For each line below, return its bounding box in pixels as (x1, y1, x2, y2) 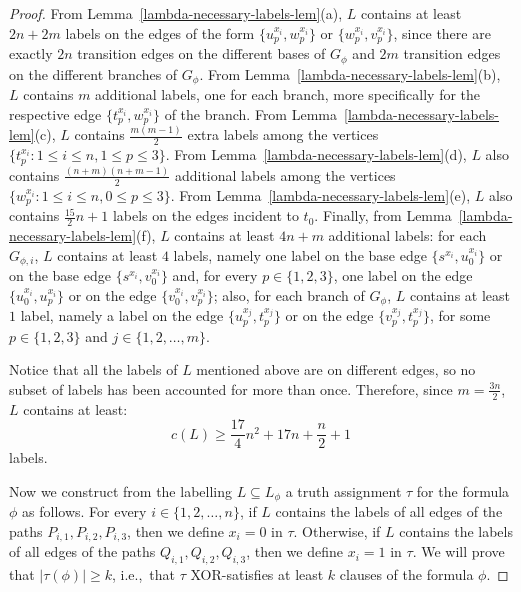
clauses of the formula (339, 564, 474, 585)
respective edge (9, 103, 102, 124)
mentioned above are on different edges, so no (196, 359, 476, 380)
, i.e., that (112, 564, 176, 585)
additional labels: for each (328, 225, 487, 246)
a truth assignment (285, 480, 402, 501)
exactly (9, 43, 53, 64)
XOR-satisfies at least (190, 564, 324, 585)
